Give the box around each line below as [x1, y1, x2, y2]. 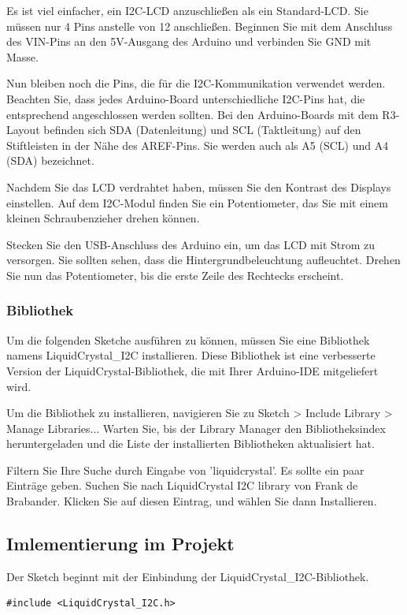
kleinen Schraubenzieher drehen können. [6, 210, 200, 226]
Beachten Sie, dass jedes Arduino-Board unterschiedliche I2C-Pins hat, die [6, 90, 365, 106]
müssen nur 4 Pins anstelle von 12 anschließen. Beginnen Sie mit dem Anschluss [6, 17, 393, 34]
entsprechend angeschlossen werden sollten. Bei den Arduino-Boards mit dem [6, 106, 379, 122]
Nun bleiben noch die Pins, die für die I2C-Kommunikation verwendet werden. [6, 75, 386, 91]
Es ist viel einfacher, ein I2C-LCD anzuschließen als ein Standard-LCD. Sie [6, 2, 368, 18]
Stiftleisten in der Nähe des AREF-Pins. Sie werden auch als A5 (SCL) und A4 [6, 136, 389, 153]
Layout [6, 121, 40, 138]
